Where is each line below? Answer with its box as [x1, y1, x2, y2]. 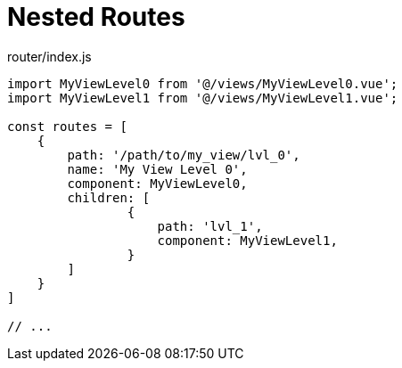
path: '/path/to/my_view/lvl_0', [67, 147, 300, 162]
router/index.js [7, 48, 92, 64]
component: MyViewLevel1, [157, 233, 338, 248]
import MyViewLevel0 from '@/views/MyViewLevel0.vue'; [7, 76, 398, 91]
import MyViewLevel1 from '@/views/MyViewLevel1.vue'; [7, 90, 398, 105]
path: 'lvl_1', [157, 218, 263, 233]
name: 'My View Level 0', [67, 161, 248, 176]
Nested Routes [7, 2, 185, 32]
